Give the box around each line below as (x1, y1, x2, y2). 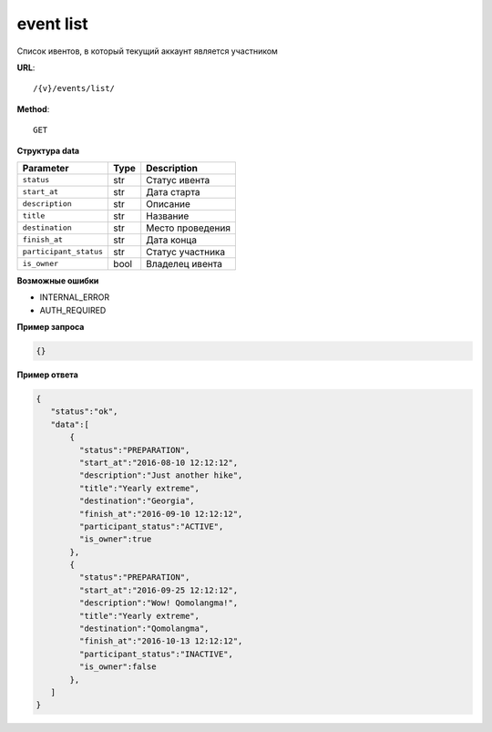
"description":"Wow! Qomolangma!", (78, 598, 239, 608)
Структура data (16, 145, 80, 156)
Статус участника (146, 245, 226, 258)
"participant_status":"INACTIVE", (78, 648, 234, 659)
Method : (16, 103, 50, 114)
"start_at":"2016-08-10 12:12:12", (78, 457, 239, 468)
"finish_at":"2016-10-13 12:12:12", (78, 636, 243, 646)
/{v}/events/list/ (33, 83, 116, 94)
